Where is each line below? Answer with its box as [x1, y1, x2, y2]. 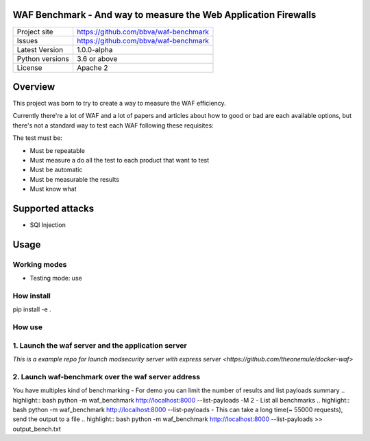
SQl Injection [29, 221, 66, 229]
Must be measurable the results [29, 175, 120, 183]
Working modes [12, 259, 67, 269]
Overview [12, 81, 56, 93]
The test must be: [12, 134, 63, 142]
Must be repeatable [29, 146, 86, 154]
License [16, 62, 42, 72]
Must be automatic [29, 165, 83, 174]
